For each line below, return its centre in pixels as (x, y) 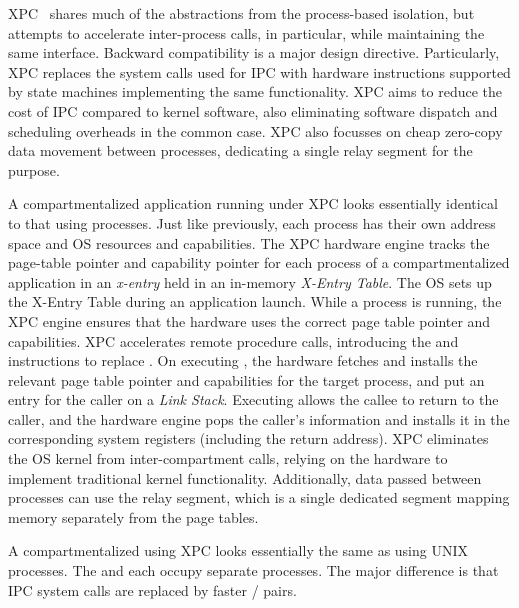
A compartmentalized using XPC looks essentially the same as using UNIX (238, 550)
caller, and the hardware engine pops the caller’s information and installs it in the (259, 418)
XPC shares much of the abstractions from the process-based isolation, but (241, 13)
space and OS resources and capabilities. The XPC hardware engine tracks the (249, 242)
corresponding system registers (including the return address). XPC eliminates (248, 438)
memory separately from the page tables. (133, 516)
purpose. (34, 169)
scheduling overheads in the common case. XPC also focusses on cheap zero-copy (255, 130)
